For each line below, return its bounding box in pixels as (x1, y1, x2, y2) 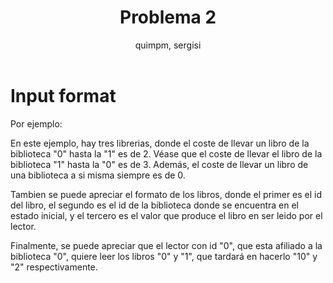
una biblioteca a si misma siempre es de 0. (10, 169, 186, 181)
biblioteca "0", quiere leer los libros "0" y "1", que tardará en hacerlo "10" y (10, 250, 318, 262)
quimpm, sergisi (134, 39, 202, 51)
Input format (10, 84, 117, 107)
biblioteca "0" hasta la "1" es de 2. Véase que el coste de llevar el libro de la (10, 147, 323, 160)
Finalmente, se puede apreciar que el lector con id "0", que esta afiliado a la (10, 239, 323, 251)
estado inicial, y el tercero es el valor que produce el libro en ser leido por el (10, 209, 323, 221)
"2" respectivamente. (10, 261, 98, 273)
